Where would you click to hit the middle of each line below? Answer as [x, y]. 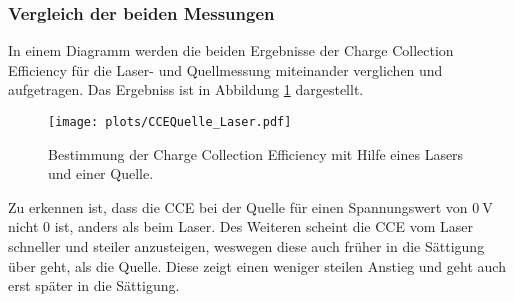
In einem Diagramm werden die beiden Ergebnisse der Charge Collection [231, 50]
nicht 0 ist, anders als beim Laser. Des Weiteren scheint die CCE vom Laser [240, 226]
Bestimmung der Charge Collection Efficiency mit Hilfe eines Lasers [256, 153]
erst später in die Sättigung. [94, 285]
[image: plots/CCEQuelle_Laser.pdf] [170, 122]
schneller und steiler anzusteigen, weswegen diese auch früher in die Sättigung [246, 246]
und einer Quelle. [101, 173]
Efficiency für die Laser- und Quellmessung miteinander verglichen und [225, 69]
